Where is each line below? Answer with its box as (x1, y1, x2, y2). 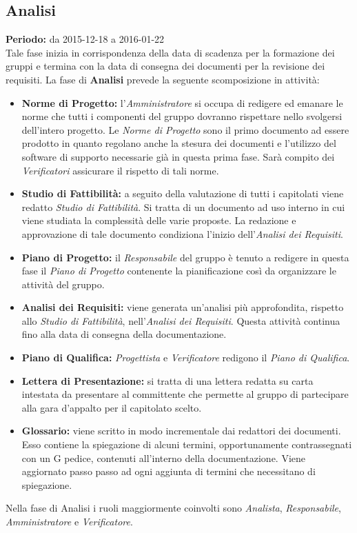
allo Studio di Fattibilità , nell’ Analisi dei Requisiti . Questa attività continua (21, 313, 340, 328)
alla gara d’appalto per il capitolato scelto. (21, 400, 202, 414)
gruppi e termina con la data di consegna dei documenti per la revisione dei (6, 59, 325, 73)
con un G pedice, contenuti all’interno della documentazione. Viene (21, 450, 306, 465)
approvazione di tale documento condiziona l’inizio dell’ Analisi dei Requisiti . (21, 226, 343, 241)
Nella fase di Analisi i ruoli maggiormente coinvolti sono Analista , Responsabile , (6, 501, 341, 515)
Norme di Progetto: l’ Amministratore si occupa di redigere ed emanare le (21, 95, 343, 110)
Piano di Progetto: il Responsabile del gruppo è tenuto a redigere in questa (21, 250, 349, 264)
